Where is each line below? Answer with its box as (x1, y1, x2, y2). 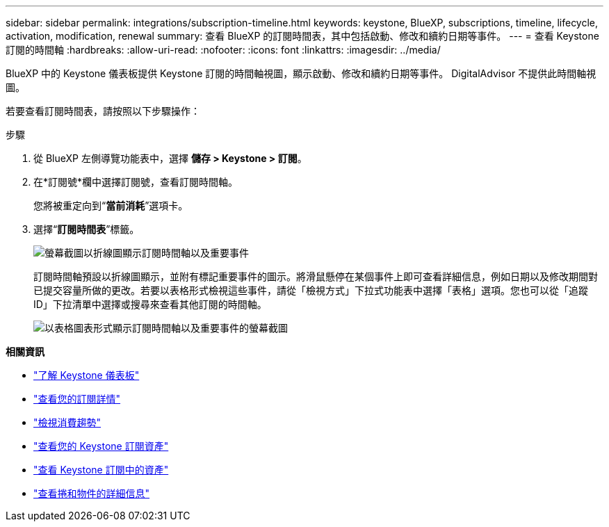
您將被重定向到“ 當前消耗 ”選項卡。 (33, 200, 188, 211)
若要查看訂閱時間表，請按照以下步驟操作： (6, 105, 200, 117)
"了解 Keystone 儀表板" (33, 369, 140, 381)
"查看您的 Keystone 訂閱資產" (33, 440, 169, 452)
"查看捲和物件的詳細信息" (33, 487, 150, 499)
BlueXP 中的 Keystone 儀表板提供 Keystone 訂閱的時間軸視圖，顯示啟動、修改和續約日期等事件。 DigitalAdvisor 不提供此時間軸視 (6, 67, 596, 79)
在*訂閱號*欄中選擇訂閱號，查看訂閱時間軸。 (33, 176, 238, 188)
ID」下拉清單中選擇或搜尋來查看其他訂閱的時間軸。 (33, 298, 267, 310)
